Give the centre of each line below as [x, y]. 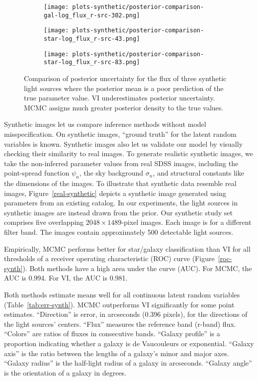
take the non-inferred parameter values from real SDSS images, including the [121, 163]
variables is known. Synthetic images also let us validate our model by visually [124, 143]
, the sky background [111, 173]
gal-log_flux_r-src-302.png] [92, 15]
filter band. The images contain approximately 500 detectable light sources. [119, 232]
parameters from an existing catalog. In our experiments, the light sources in [121, 203]
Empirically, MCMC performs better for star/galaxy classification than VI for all [127, 248]
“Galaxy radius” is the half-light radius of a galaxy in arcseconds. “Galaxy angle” [128, 363]
